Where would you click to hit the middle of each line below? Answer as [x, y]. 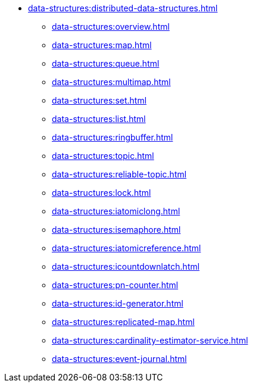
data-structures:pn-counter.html [115, 285]
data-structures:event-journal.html [119, 359]
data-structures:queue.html [106, 63]
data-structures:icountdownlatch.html [126, 266]
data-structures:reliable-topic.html [119, 174]
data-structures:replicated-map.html [123, 322]
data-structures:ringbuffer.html [113, 137]
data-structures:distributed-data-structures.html [123, 8]
